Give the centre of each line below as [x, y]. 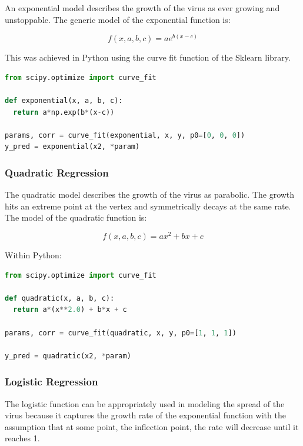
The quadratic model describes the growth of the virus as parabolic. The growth [150, 194]
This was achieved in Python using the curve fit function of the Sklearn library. [148, 57]
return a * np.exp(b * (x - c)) [64, 112]
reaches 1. [22, 438]
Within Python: [33, 255]
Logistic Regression [51, 382]
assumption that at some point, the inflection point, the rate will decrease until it [152, 426]
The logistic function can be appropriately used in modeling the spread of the [145, 403]
